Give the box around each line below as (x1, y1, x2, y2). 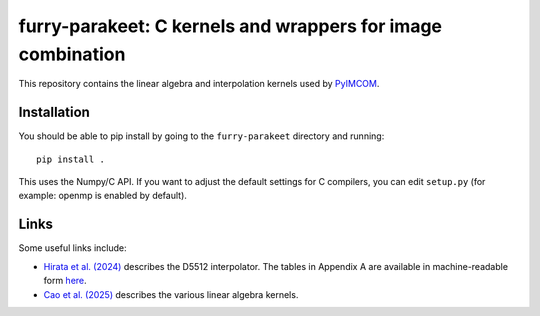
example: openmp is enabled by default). (18, 190, 187, 202)
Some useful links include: (18, 242, 127, 254)
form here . (43, 275, 87, 287)
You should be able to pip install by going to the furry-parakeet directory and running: (18, 130, 385, 142)
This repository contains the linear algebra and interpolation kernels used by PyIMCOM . (18, 78, 380, 90)
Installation (18, 104, 90, 121)
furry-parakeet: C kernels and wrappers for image (18, 15, 443, 37)
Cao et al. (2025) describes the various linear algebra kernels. (43, 288, 299, 300)
